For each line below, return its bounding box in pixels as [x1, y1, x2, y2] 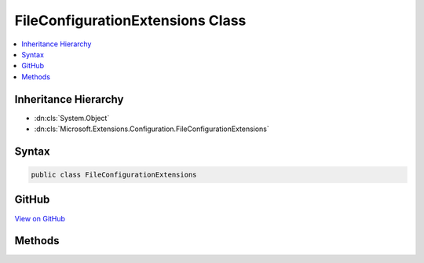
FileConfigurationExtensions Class [14, 12, 247, 29]
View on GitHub [14, 214, 66, 223]
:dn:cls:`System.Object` [34, 113, 110, 122]
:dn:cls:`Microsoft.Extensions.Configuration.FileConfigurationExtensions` [34, 124, 270, 133]
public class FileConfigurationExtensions [31, 170, 197, 180]
